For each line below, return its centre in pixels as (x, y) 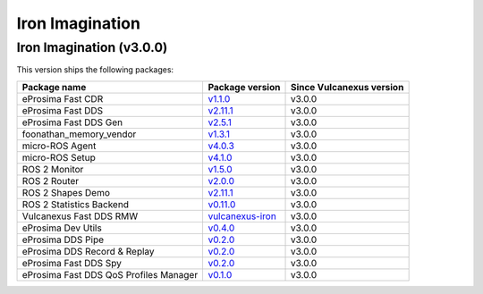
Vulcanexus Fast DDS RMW (80, 216)
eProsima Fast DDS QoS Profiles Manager (110, 274)
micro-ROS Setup (59, 157)
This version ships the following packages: (95, 70)
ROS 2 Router (51, 181)
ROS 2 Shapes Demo (66, 192)
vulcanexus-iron (242, 216)
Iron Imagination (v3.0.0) (92, 47)
